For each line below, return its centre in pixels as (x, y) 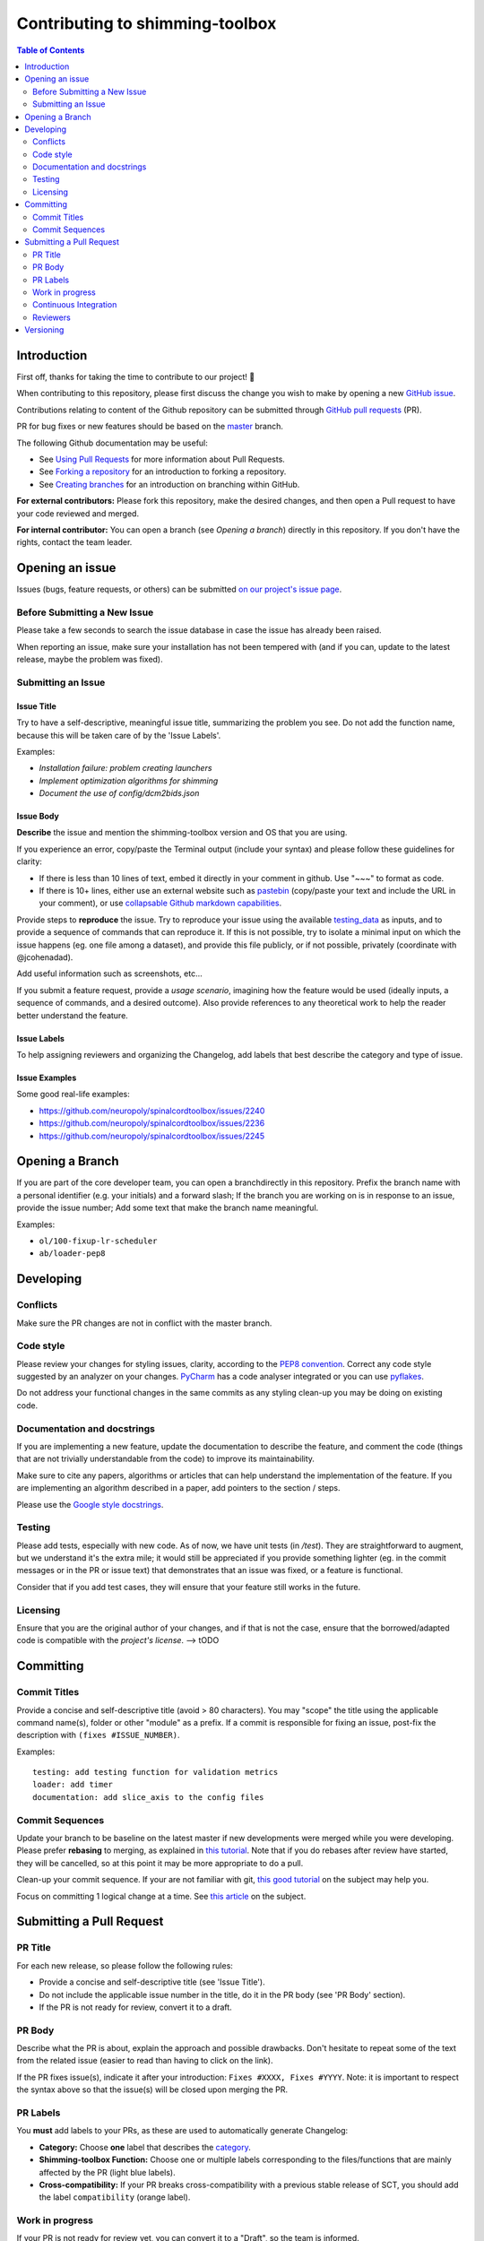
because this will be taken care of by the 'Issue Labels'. (119, 735)
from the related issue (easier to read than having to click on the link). (145, 2061)
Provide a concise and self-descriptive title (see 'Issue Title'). (152, 1982)
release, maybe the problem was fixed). (90, 660)
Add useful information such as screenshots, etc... (110, 973)
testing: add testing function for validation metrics (156, 1772)
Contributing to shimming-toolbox (147, 23)
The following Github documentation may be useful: (112, 443)
